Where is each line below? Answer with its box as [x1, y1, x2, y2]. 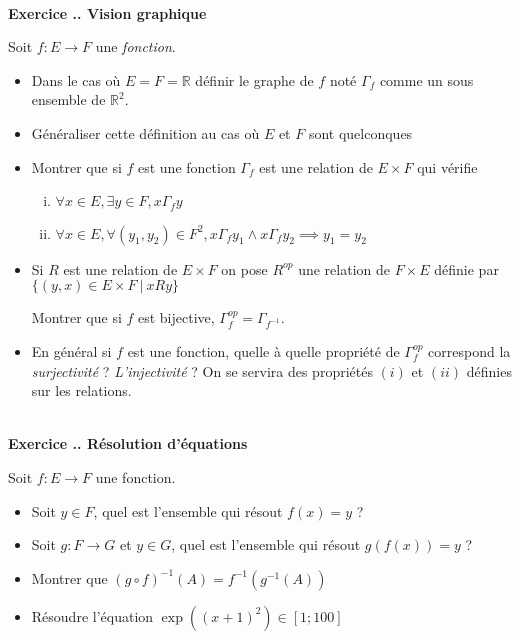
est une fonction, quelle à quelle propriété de [127, 340, 400, 361]
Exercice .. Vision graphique [8, 2, 207, 23]
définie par [434, 258, 499, 279]
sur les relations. [31, 380, 132, 401]
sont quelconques [308, 122, 413, 143]
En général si [31, 340, 112, 361]
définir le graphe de [195, 69, 314, 90]
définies [466, 360, 512, 381]
